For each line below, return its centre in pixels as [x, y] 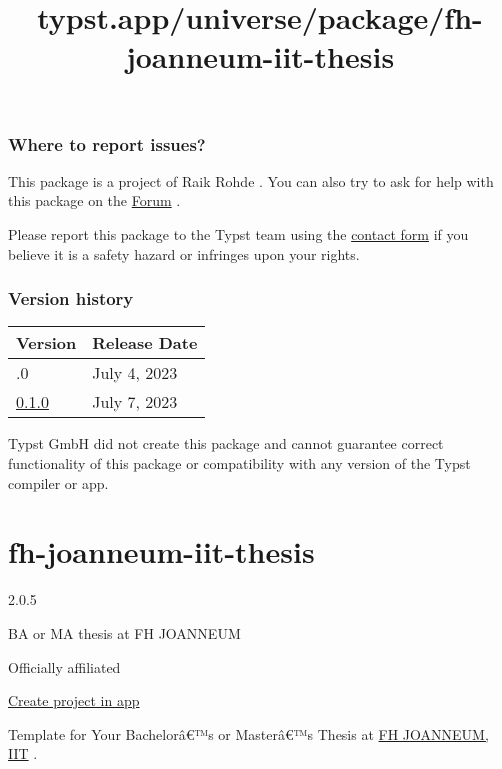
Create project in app [74, 700]
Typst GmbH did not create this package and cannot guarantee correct [226, 443]
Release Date [145, 343]
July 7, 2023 [135, 402]
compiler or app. [58, 482]
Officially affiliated [64, 666]
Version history [71, 298]
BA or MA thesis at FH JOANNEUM [124, 632]
